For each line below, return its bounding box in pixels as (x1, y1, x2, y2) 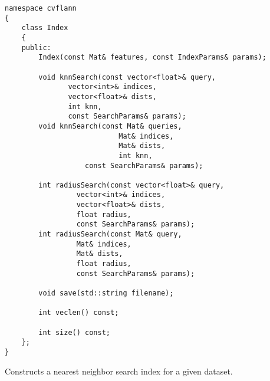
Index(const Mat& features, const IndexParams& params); (38, 53, 266, 62)
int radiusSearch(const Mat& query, (38, 230, 182, 239)
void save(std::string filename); (38, 289, 174, 298)
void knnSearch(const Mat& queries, (38, 121, 182, 130)
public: (21, 43, 51, 52)
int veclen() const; (38, 308, 119, 317)
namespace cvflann (5, 4, 77, 12)
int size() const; (38, 328, 110, 337)
